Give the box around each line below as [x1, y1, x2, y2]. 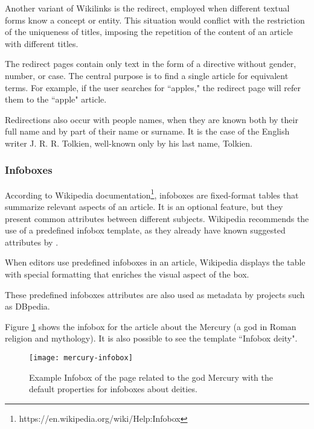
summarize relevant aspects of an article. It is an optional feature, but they [5, 200, 283, 212]
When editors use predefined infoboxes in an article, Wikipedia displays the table [5, 256, 306, 269]
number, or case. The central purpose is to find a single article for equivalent [5, 69, 289, 81]
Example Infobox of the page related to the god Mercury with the [29, 370, 273, 383]
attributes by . [5, 235, 59, 248]
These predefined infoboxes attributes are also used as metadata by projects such [5, 288, 305, 300]
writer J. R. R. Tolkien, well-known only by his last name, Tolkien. [5, 136, 252, 149]
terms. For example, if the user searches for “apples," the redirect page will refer [5, 81, 301, 94]
